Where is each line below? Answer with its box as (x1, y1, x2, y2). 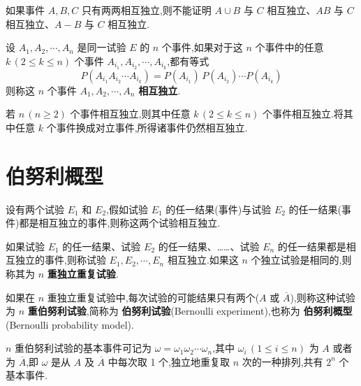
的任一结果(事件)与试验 (165, 201, 272, 216)
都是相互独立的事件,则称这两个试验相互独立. (19, 215, 221, 230)
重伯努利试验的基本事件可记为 (15, 341, 152, 355)
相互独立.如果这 (167, 252, 239, 267)
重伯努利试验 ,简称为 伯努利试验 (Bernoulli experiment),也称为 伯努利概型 (27, 303, 353, 318)
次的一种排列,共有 (242, 354, 323, 369)
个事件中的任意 (255, 40, 324, 55)
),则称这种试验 (290, 289, 355, 304)
